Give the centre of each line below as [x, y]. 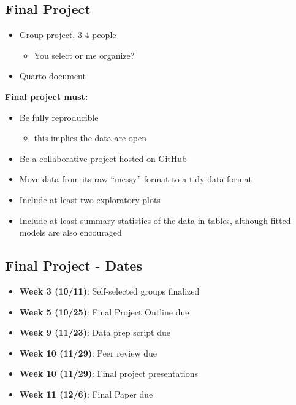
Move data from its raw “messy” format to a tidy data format [135, 179]
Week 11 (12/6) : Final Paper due [86, 394]
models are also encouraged [70, 232]
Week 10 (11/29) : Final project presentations [109, 373]
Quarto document [52, 76]
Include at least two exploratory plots [90, 199]
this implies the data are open [90, 138]
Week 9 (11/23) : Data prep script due [95, 332]
